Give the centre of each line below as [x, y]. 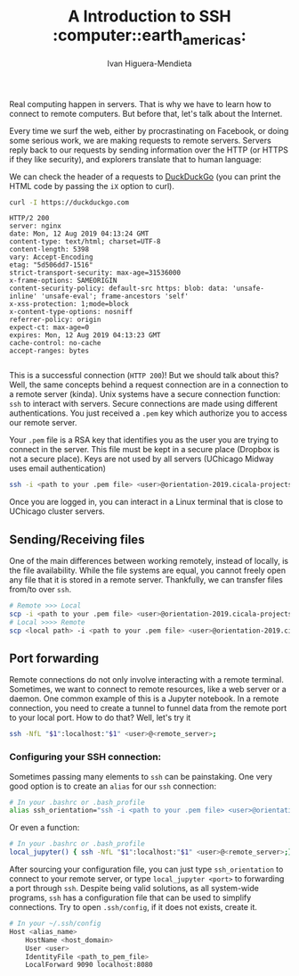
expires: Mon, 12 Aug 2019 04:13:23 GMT [85, 335]
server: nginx [36, 226]
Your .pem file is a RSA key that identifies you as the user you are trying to [144, 440]
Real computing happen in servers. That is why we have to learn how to [140, 103]
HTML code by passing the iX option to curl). [92, 186]
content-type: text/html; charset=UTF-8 [85, 242]
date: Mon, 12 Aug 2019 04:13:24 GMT [79, 234]
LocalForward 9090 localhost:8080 [89, 965]
